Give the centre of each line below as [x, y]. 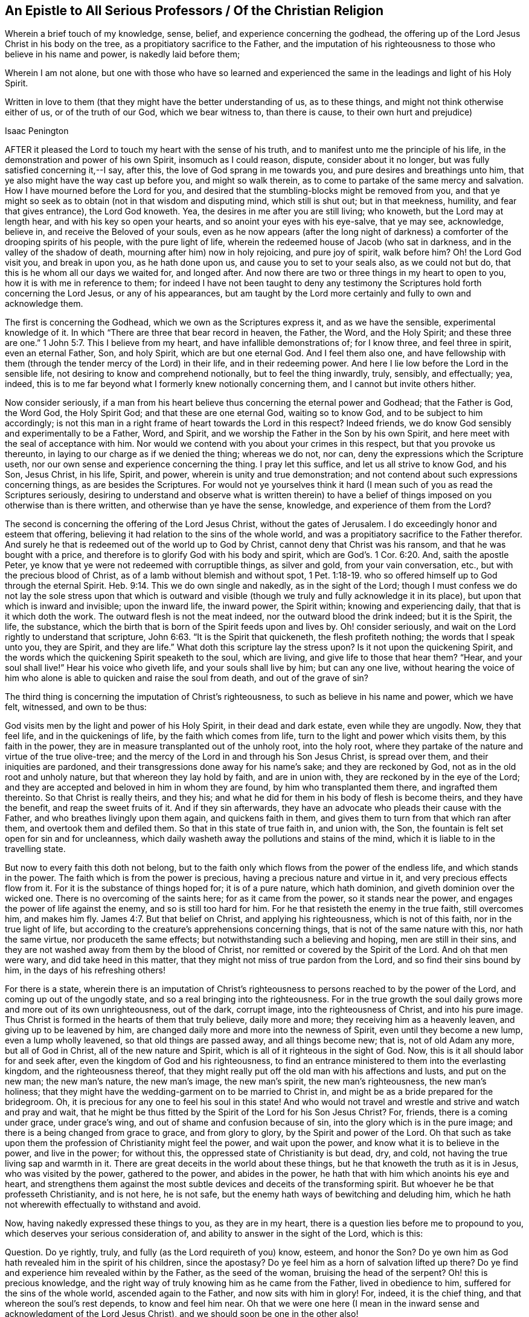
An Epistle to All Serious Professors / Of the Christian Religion [194, 11]
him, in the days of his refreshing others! [85, 970]
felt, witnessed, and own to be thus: [76, 707]
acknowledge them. [44, 304]
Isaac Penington [37, 131]
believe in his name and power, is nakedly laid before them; [123, 54]
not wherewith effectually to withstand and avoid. [103, 1205]
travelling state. [35, 849]
